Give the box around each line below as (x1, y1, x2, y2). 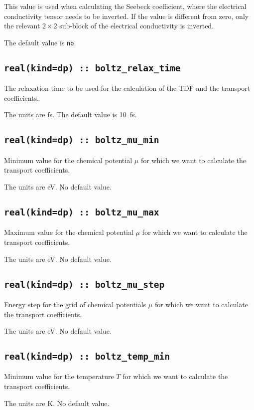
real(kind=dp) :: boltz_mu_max (4, 206, 159, 217)
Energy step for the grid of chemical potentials (4, 299, 146, 309)
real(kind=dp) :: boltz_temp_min (4, 351, 170, 362)
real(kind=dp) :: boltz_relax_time (4, 62, 181, 73)
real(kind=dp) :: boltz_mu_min (4, 135, 159, 146)
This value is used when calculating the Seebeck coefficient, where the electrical (4, 1, 247, 11)
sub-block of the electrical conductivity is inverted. (59, 20, 214, 31)
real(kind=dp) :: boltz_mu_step (4, 279, 165, 290)
